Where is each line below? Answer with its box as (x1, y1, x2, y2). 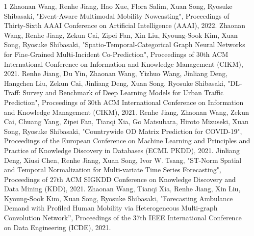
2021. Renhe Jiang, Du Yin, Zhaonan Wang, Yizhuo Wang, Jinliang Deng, (4, 68, 228, 79)
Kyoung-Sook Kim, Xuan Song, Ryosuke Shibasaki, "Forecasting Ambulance (4, 193, 233, 203)
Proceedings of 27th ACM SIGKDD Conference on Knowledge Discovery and (4, 174, 236, 184)
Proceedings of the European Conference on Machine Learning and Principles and (4, 135, 251, 146)
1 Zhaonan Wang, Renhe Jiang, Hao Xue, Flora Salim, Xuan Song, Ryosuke (4, 1, 232, 11)
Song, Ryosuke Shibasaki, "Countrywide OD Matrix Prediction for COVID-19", (4, 126, 242, 136)
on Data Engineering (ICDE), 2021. (4, 222, 111, 232)
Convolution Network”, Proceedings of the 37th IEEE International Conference (4, 212, 242, 223)
